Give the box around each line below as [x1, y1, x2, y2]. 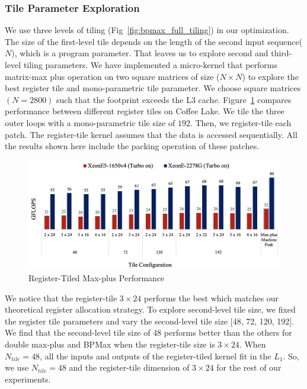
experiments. [5, 372, 51, 385]
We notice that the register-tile [5, 291, 117, 304]
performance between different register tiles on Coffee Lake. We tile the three [5, 105, 284, 117]
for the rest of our [216, 361, 282, 374]
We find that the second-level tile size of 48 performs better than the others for [5, 326, 292, 339]
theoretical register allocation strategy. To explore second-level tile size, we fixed [5, 303, 296, 316]
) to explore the [242, 70, 299, 82]
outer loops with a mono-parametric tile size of [5, 116, 175, 128]
